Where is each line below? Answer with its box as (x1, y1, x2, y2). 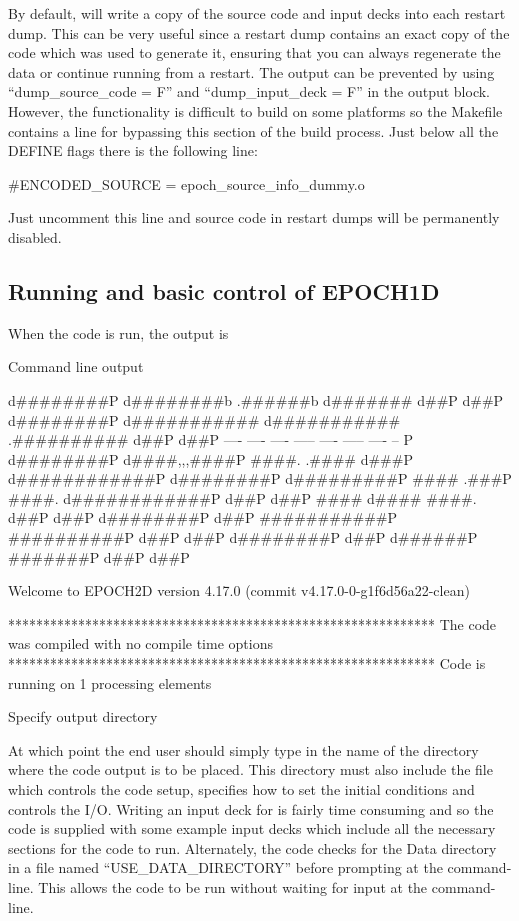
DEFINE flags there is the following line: (8, 140, 258, 161)
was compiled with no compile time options (8, 633, 273, 654)
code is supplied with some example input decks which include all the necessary (8, 818, 496, 839)
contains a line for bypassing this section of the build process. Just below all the (8, 120, 499, 141)
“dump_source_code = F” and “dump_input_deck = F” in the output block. (8, 81, 490, 102)
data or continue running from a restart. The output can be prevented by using (8, 61, 495, 82)
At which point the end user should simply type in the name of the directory (8, 739, 479, 760)
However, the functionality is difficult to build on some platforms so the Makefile (8, 100, 503, 121)
